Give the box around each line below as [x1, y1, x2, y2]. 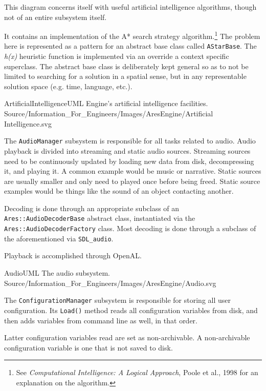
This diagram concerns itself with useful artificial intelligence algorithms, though [4, 2, 257, 12]
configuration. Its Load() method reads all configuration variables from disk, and [4, 304, 258, 315]
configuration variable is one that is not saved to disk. [4, 342, 173, 353]
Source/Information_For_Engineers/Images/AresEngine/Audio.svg [4, 277, 216, 288]
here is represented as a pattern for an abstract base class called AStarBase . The [4, 40, 257, 51]
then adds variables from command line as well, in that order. [4, 315, 197, 325]
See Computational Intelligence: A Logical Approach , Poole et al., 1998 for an [16, 367, 258, 378]
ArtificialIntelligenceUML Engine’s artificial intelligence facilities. [4, 98, 208, 109]
